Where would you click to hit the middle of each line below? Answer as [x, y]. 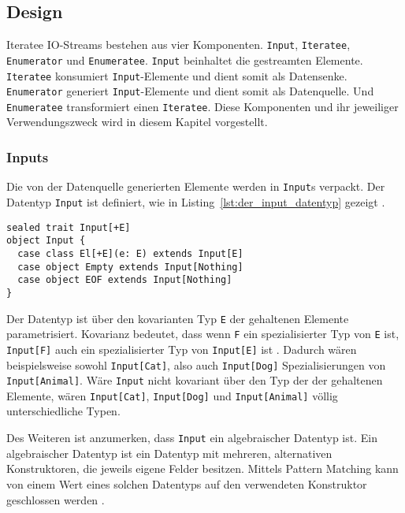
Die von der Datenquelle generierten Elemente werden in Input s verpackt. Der [196, 186]
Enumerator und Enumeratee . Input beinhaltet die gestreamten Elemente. [185, 59]
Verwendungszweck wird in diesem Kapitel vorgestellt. [137, 122]
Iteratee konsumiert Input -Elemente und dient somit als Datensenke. [177, 75]
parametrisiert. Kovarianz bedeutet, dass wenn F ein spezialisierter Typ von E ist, [203, 334]
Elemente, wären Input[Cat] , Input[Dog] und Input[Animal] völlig [172, 395]
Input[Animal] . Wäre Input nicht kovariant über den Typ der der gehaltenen [195, 380]
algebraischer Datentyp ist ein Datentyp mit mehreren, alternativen [169, 453]
